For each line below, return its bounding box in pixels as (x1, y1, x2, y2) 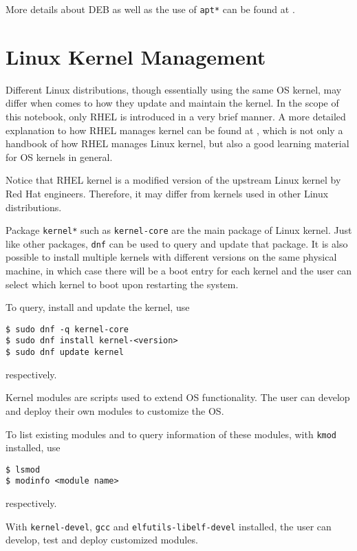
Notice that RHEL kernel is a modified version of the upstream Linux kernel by (6, 173, 341, 187)
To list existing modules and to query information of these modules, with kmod (6, 426, 337, 441)
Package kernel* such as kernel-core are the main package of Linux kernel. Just (6, 223, 352, 237)
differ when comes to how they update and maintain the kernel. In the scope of (6, 96, 339, 110)
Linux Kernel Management (6, 42, 266, 70)
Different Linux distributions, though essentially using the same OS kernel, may (6, 82, 342, 96)
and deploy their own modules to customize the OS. (6, 403, 224, 418)
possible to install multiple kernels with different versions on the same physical (6, 250, 337, 264)
